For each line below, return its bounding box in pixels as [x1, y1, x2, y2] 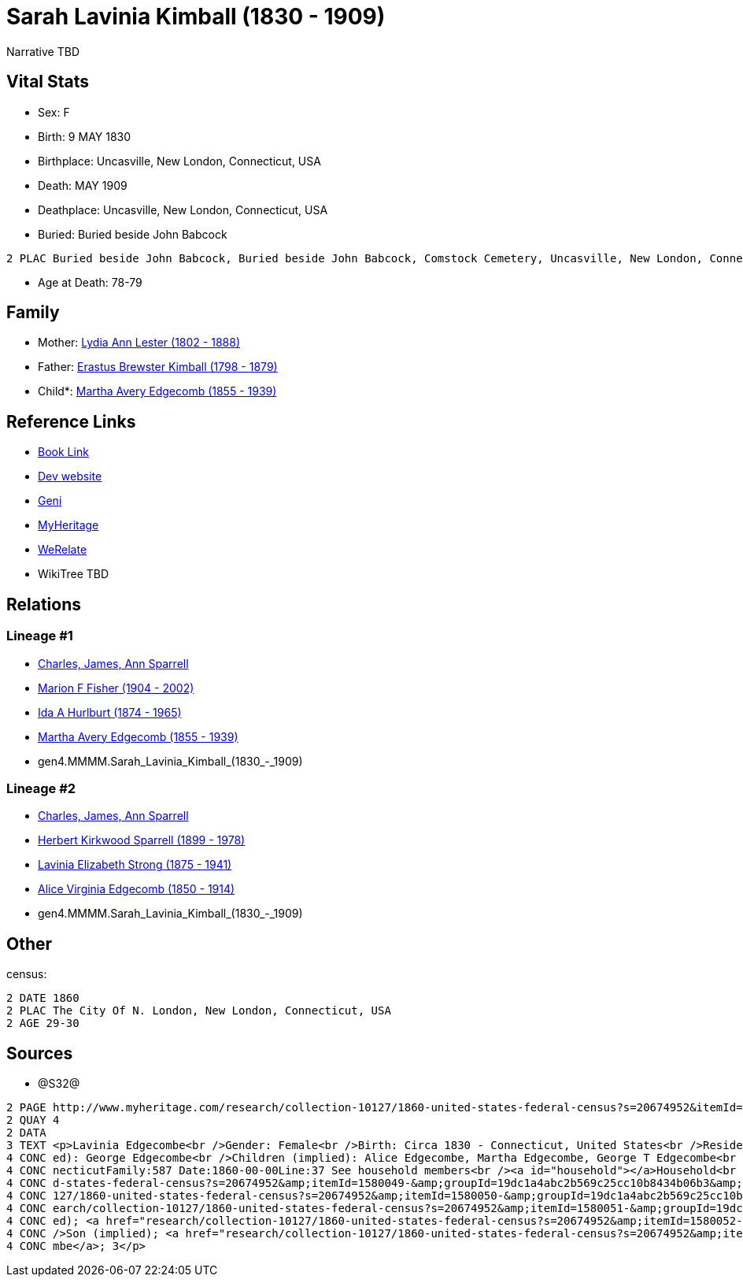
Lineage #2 [6, 780, 76, 796]
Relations [6, 594, 82, 614]
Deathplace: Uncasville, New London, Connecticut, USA [38, 202, 328, 217]
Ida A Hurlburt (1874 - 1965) [38, 705, 182, 719]
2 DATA [6, 1125, 46, 1139]
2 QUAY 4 [6, 1113, 60, 1126]
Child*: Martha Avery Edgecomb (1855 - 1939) [38, 384, 277, 399]
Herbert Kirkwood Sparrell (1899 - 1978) [38, 833, 246, 847]
